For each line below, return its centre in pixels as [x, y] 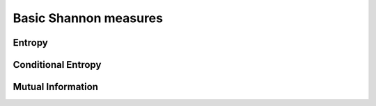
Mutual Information [56, 87]
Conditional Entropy [57, 65]
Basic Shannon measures [88, 18]
